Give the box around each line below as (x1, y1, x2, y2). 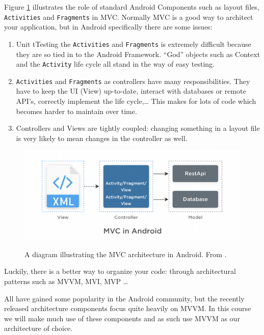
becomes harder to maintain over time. (16, 105, 137, 116)
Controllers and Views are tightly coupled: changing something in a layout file (16, 123, 260, 133)
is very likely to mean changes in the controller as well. (16, 132, 188, 143)
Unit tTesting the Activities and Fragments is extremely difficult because (16, 38, 251, 49)
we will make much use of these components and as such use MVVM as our (4, 313, 240, 323)
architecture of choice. (4, 323, 73, 333)
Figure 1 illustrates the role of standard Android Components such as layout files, (4, 2, 259, 12)
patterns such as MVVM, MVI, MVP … (4, 276, 128, 286)
